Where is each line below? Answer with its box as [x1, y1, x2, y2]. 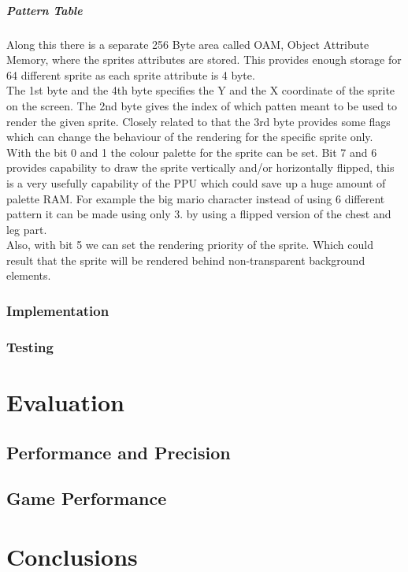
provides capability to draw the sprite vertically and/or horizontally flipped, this [6, 159, 395, 176]
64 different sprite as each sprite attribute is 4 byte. [6, 66, 255, 83]
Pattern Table [6, 2, 83, 18]
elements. [6, 267, 51, 284]
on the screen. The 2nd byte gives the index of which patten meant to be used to [6, 97, 398, 113]
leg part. [6, 221, 47, 237]
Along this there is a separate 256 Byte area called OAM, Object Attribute [6, 35, 369, 52]
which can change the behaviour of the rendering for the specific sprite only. [6, 128, 373, 145]
